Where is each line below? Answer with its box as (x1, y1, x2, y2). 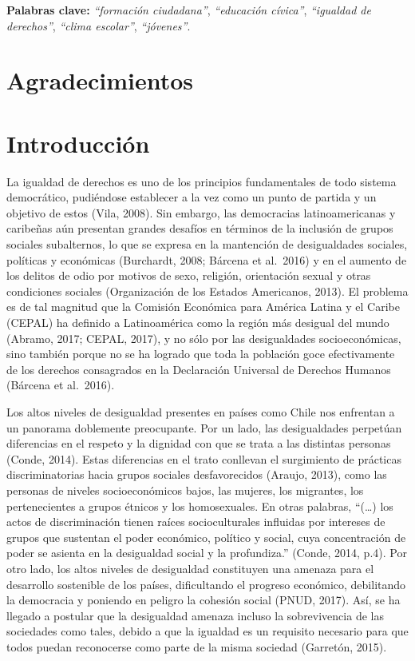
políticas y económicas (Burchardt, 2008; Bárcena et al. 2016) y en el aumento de (6, 251, 407, 268)
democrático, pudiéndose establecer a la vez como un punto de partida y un (6, 189, 377, 205)
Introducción (6, 126, 150, 159)
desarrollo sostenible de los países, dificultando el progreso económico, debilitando (6, 575, 406, 592)
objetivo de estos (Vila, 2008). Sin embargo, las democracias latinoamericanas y (6, 204, 396, 221)
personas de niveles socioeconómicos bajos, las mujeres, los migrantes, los (6, 481, 364, 498)
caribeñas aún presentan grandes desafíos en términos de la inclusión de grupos (6, 220, 393, 237)
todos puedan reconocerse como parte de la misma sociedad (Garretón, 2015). (6, 638, 387, 655)
